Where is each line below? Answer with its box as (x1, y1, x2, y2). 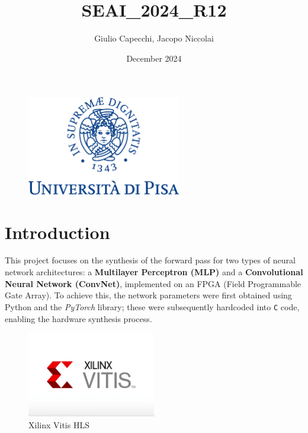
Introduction (5, 219, 110, 244)
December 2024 (126, 52, 182, 64)
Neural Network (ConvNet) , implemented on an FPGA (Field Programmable (5, 277, 301, 289)
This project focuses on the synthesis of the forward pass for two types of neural (5, 254, 296, 266)
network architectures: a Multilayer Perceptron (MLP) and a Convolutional (5, 266, 303, 278)
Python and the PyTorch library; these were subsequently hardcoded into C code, (5, 300, 300, 313)
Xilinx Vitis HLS (28, 419, 89, 431)
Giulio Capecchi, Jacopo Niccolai (94, 32, 214, 44)
